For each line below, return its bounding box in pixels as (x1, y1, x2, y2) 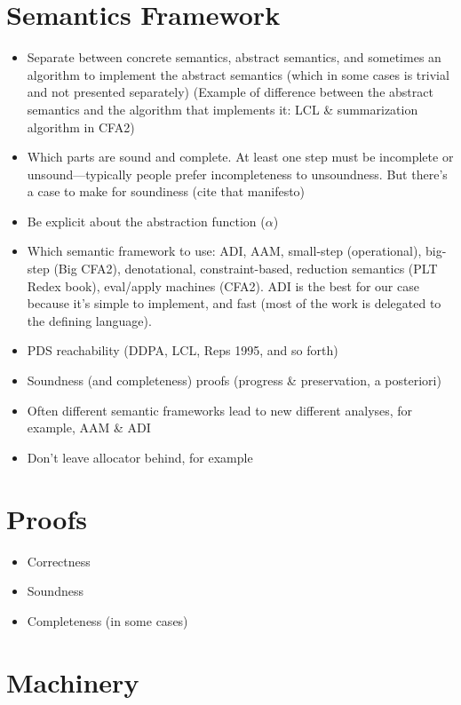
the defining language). (27, 311, 152, 329)
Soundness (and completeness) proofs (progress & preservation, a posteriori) (27, 371, 441, 390)
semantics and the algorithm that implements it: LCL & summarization (27, 99, 418, 118)
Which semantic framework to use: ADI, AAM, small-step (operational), (27, 242, 422, 260)
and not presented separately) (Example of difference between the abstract (27, 83, 433, 101)
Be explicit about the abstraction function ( (27, 211, 266, 230)
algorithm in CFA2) (27, 117, 135, 136)
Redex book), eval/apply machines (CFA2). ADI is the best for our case (27, 276, 419, 295)
